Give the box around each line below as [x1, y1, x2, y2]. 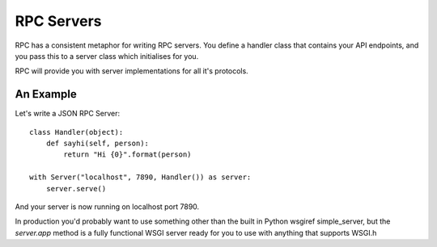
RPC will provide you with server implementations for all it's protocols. [15, 66, 248, 76]
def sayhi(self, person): [45, 139, 150, 149]
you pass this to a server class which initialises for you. [15, 51, 199, 61]
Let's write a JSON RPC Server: [15, 109, 121, 119]
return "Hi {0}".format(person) [63, 150, 192, 159]
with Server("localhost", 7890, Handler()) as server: [29, 173, 252, 182]
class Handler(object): [29, 128, 124, 136]
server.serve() [45, 184, 107, 193]
